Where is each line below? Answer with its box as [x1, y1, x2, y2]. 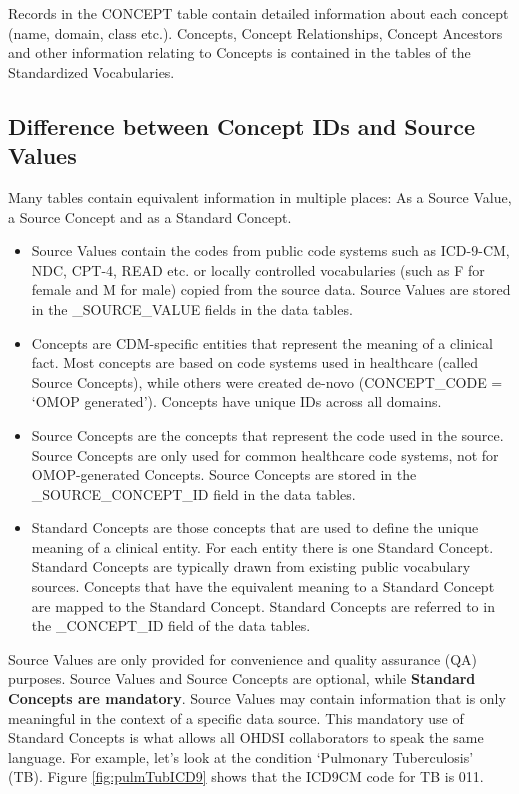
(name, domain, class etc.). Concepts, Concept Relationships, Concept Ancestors [8, 22, 503, 43]
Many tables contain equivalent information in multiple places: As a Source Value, [8, 186, 512, 207]
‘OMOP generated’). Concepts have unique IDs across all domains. [31, 391, 442, 412]
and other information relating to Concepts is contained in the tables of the [8, 42, 471, 63]
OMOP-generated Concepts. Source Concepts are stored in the [31, 464, 417, 485]
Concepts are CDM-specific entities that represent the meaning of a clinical [31, 332, 493, 353]
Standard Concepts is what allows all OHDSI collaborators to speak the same [8, 727, 484, 748]
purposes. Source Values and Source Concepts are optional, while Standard [8, 668, 476, 689]
